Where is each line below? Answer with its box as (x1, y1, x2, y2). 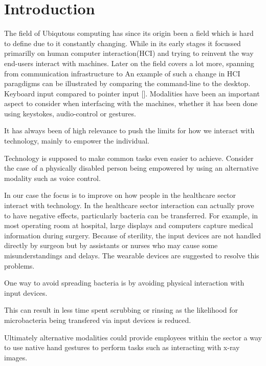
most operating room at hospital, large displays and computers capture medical (4, 220, 253, 231)
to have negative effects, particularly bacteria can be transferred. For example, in (4, 210, 258, 220)
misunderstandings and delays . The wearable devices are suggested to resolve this (4, 250, 259, 260)
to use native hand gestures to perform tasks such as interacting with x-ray (4, 342, 240, 353)
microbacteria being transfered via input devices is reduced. (4, 314, 191, 325)
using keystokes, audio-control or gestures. (4, 108, 136, 118)
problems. (4, 260, 35, 271)
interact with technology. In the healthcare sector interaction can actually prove (4, 200, 254, 211)
